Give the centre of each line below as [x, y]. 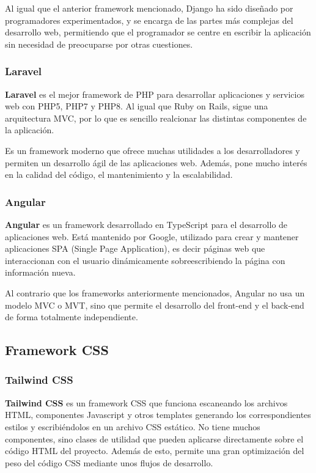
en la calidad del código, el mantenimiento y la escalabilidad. [119, 174]
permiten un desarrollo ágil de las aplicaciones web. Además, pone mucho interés [156, 162]
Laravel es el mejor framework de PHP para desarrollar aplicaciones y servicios [155, 94]
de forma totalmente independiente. [72, 317]
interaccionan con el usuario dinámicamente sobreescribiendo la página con [145, 260]
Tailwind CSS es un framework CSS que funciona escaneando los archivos [146, 402]
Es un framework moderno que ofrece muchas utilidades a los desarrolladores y [152, 150]
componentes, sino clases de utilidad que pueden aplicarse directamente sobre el [154, 438]
